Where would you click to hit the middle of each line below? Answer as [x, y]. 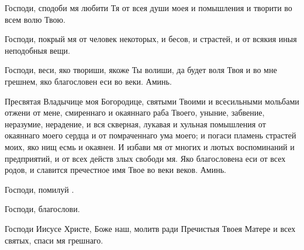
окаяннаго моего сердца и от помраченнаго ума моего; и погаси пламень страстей [151, 135]
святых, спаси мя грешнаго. [54, 240]
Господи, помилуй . [39, 189]
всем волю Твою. [35, 19]
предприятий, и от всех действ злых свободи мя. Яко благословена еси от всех [145, 158]
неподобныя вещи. [37, 50]
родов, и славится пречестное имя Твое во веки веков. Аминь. [115, 170]
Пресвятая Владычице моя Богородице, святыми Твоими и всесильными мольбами [152, 101]
